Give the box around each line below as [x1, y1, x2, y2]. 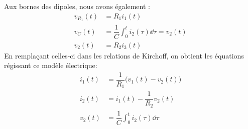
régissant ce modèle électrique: [4, 60, 97, 70]
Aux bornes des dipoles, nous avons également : [4, 1, 150, 11]
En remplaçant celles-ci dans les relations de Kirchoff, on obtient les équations [4, 50, 244, 60]
